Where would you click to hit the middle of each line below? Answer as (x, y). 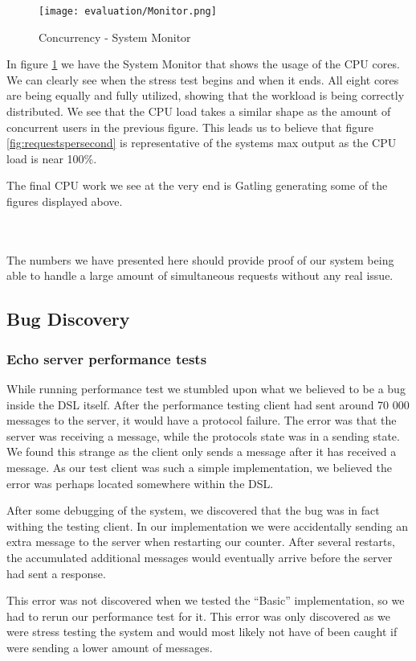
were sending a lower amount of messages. (110, 647)
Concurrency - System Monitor (115, 37)
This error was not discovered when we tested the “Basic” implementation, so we (206, 600)
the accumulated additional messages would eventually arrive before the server (200, 557)
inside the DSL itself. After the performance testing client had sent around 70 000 (208, 404)
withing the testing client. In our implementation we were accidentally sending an (207, 526)
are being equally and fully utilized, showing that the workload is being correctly (206, 95)
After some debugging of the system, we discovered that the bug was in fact (193, 510)
